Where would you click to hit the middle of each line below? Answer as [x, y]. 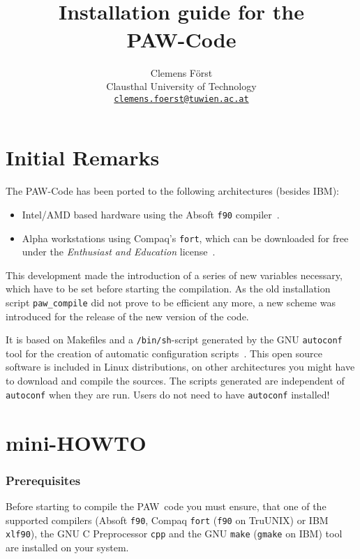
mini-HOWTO [76, 442]
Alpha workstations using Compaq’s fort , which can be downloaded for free [185, 238]
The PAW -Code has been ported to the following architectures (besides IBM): [172, 191]
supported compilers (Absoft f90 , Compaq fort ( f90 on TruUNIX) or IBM [167, 520]
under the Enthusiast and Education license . [119, 252]
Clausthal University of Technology [181, 86]
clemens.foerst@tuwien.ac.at [181, 99]
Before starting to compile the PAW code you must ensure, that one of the [166, 506]
